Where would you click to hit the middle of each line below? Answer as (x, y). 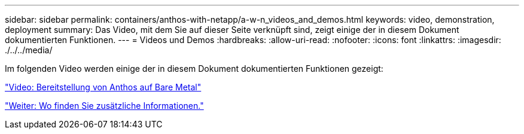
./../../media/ (29, 50)
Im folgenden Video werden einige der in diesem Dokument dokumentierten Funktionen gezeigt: (194, 68)
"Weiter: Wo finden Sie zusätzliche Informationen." (104, 106)
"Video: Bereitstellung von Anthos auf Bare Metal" (103, 87)
